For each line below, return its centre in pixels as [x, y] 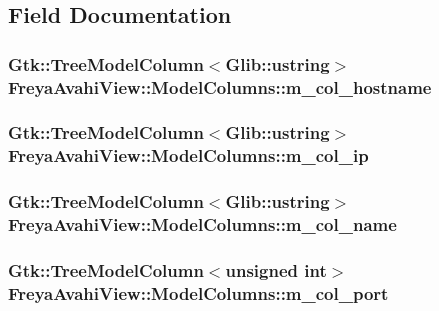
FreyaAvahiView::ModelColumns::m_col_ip [188, 155]
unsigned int [276, 270]
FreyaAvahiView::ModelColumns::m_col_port [198, 292]
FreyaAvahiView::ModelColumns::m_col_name [202, 224]
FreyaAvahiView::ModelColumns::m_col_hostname [220, 86]
